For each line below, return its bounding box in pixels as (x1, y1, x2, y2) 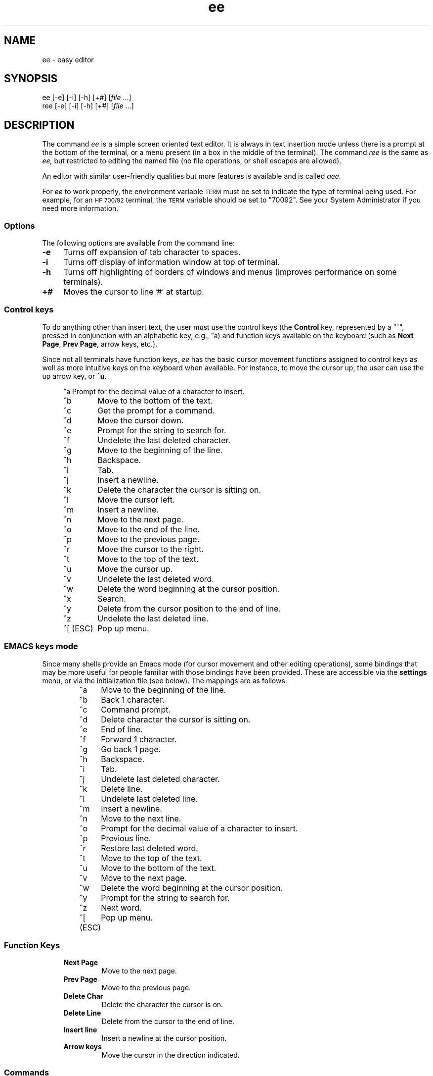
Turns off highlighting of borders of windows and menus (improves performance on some (63, 267, 397, 277)
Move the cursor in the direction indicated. (101, 1051, 240, 1060)
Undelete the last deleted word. (97, 573, 214, 584)
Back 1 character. (101, 694, 165, 705)
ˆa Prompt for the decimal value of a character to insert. (63, 387, 245, 396)
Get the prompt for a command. (97, 405, 215, 415)
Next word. (101, 902, 142, 913)
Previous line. (101, 833, 151, 843)
